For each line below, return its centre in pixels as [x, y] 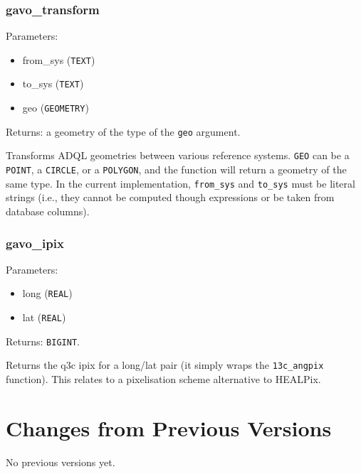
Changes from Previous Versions [169, 427]
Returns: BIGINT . [43, 341]
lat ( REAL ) [44, 317]
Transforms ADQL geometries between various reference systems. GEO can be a [178, 155]
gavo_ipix [35, 243]
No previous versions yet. [61, 462]
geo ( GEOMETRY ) [56, 108]
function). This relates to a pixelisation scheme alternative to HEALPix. [163, 379]
